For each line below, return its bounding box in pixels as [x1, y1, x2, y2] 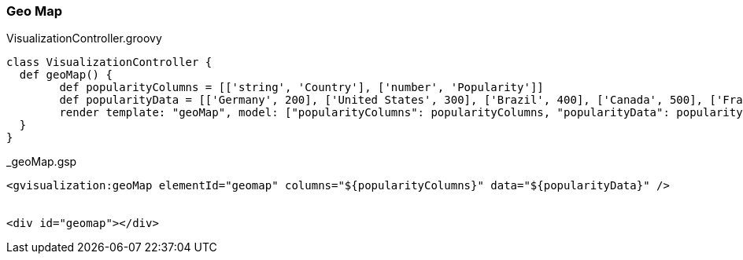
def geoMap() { [19, 68, 113, 82]
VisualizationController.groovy [6, 31, 162, 46]
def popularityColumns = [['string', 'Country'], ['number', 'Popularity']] [59, 81, 544, 94]
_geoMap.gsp [6, 155, 77, 169]
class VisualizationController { [6, 56, 213, 69]
